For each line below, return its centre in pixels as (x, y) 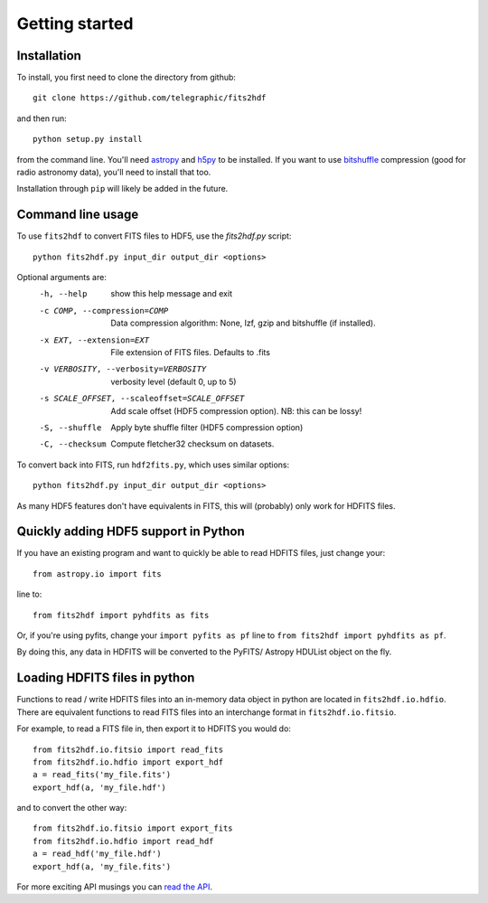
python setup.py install (88, 139)
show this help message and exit (171, 294)
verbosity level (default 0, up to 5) (174, 381)
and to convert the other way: (72, 808)
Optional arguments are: (62, 277)
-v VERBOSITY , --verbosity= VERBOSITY (123, 369)
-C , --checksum (73, 444)
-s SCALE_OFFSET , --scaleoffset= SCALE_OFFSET (142, 399)
